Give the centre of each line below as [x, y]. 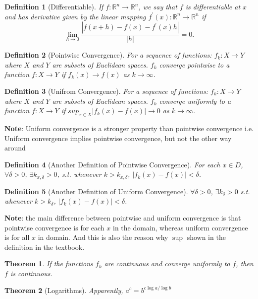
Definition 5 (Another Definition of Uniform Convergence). [96, 191]
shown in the [206, 237]
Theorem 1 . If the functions [49, 263]
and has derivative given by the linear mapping [75, 16]
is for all [17, 237]
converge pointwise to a [194, 64]
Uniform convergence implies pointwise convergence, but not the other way [118, 138]
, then [245, 263]
